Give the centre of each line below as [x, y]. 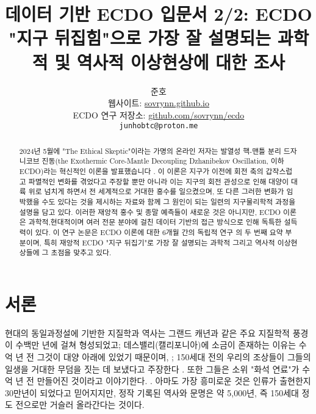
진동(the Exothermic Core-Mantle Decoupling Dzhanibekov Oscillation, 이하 [163, 161]
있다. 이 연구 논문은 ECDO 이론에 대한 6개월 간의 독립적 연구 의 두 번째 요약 [159, 232]
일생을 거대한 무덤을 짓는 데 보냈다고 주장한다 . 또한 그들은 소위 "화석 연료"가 [152, 369]
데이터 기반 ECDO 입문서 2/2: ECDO [159, 14]
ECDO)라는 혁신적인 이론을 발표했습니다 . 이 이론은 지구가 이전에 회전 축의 [141, 171]
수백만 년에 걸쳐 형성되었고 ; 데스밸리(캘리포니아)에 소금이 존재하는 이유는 [156, 345]
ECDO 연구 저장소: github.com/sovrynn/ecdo [159, 114]
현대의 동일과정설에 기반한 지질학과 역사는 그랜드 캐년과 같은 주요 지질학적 [147, 332]
